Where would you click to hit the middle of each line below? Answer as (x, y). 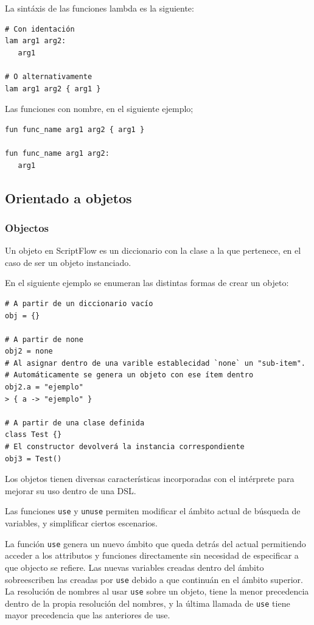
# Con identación (40, 29)
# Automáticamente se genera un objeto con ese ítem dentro (129, 375)
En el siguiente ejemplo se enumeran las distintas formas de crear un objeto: (147, 283)
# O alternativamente (49, 76)
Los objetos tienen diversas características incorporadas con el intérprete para (150, 479)
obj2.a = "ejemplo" (44, 387)
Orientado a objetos (68, 197)
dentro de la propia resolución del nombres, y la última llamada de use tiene (148, 603)
